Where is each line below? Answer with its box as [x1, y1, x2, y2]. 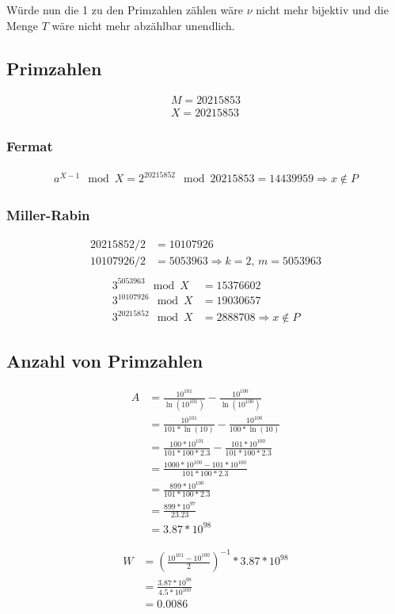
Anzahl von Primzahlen [6, 349, 203, 373]
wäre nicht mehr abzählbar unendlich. [51, 17, 235, 33]
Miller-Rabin [6, 205, 90, 225]
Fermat [6, 136, 53, 156]
